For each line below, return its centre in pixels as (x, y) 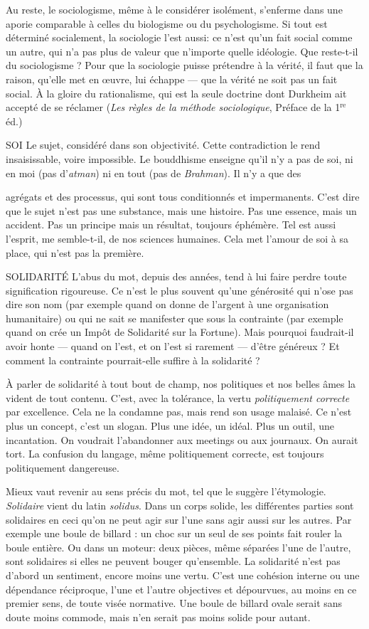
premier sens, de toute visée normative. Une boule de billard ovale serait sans (174, 603)
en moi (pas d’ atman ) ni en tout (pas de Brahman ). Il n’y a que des (154, 173)
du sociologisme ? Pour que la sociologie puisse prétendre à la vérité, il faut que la (184, 65)
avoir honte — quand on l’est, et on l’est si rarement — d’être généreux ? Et (173, 346)
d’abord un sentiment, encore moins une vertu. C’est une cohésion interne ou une (183, 575)
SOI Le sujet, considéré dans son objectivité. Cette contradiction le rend (163, 145)
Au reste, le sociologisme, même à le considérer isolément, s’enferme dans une (174, 9)
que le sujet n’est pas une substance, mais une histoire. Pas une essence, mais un (181, 210)
